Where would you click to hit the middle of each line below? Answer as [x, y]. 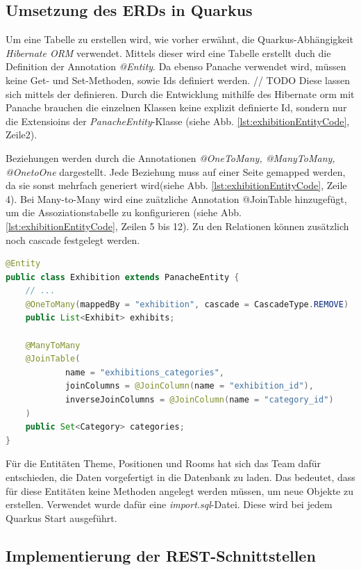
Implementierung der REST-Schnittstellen [161, 555]
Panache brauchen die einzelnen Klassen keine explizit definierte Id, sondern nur [176, 107]
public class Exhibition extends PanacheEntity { [123, 277]
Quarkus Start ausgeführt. [61, 518]
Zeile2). [22, 135]
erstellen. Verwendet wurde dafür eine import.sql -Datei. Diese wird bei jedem [169, 504]
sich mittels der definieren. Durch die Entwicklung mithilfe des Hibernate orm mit [180, 93]
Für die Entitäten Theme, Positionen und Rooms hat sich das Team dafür [163, 463]
